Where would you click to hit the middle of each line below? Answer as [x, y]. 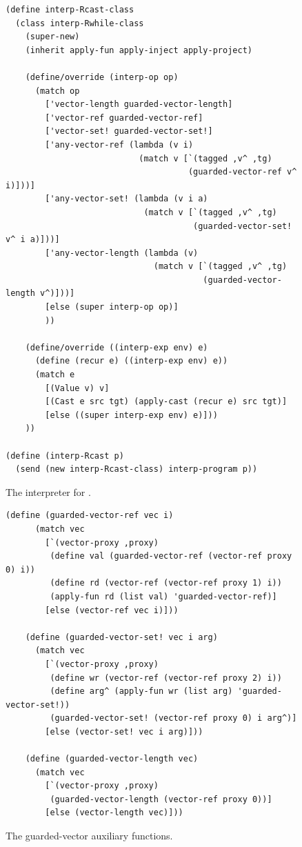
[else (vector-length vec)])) [114, 813]
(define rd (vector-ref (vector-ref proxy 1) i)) [166, 583]
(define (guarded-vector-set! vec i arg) [121, 637]
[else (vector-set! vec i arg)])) [124, 731]
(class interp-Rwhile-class [80, 23]
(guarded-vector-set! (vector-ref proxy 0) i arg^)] [173, 718]
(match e [55, 375]
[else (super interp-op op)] [112, 307]
